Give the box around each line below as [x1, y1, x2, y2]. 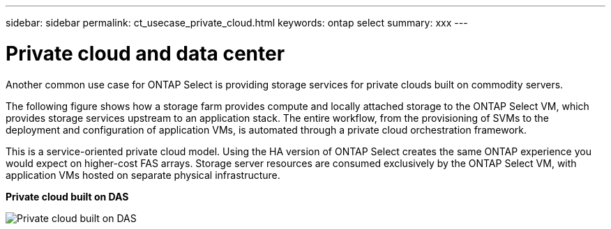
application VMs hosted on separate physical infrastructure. [6, 168, 280, 181]
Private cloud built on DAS [6, 190, 129, 203]
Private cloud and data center [6, 41, 285, 65]
